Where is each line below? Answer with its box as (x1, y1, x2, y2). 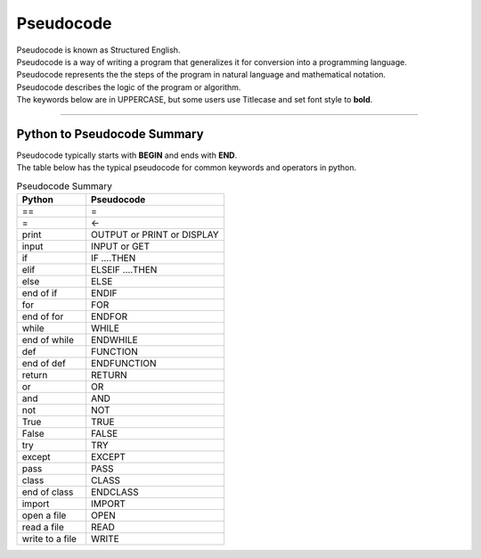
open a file (21, 509, 67, 521)
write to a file (21, 533, 77, 546)
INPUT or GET (90, 241, 151, 253)
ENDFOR (90, 310, 128, 323)
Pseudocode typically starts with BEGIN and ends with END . (16, 150, 238, 160)
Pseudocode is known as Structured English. (16, 45, 181, 55)
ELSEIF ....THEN (90, 264, 158, 276)
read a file (21, 521, 64, 534)
